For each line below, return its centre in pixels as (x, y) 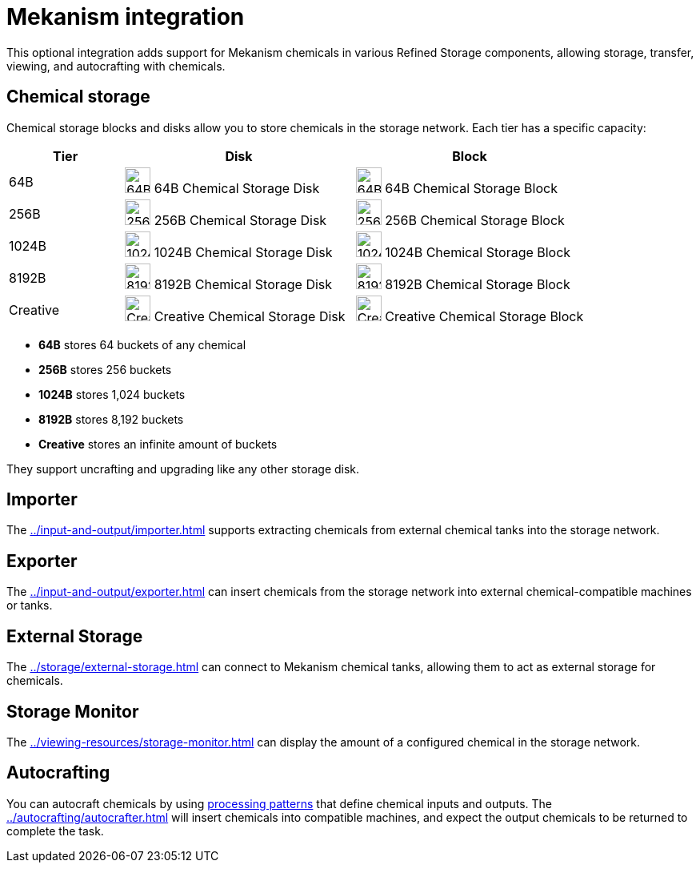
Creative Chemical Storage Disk (250, 316)
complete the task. (55, 831)
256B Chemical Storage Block (475, 220)
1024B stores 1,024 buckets (112, 394)
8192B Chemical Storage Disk (243, 284)
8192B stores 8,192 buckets (111, 419)
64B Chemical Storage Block (471, 188)
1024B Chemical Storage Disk (243, 252)
